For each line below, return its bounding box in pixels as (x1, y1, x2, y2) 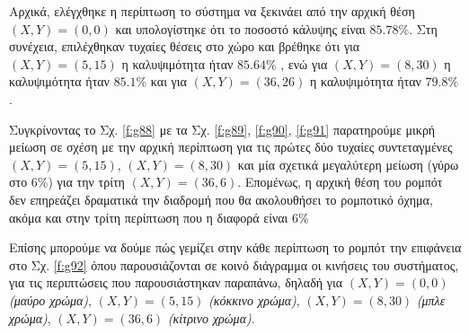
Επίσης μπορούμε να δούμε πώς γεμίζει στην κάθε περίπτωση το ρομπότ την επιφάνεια (9, 238, 462, 257)
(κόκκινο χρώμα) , (208, 290, 300, 309)
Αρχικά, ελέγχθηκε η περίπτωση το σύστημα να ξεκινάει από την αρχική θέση (9, 2, 415, 20)
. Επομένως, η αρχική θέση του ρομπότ (237, 172, 443, 191)
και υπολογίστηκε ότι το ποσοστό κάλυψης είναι (115, 19, 366, 38)
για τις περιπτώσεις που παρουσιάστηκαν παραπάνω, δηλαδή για (9, 273, 343, 292)
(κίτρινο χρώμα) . (167, 308, 255, 327)
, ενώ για (280, 54, 328, 73)
